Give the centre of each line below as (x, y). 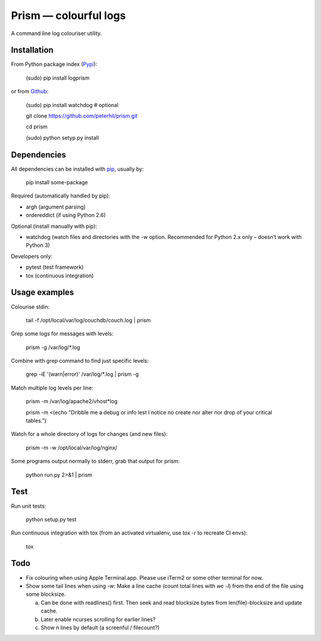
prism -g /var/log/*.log (53, 347)
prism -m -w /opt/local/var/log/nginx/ (72, 447)
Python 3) (38, 245)
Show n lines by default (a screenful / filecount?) (100, 627)
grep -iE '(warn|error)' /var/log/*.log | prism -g (82, 374)
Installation (32, 50)
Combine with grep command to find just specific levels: (80, 361)
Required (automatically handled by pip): (61, 196)
